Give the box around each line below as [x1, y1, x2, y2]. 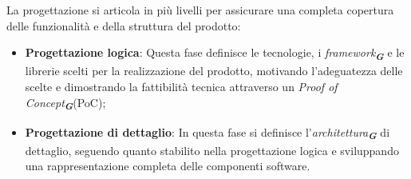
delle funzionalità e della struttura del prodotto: [6, 17, 241, 34]
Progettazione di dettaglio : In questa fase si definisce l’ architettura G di [25, 123, 390, 143]
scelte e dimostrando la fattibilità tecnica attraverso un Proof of [25, 78, 338, 94]
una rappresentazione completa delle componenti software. [25, 157, 310, 174]
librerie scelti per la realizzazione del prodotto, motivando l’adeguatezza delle [25, 62, 403, 79]
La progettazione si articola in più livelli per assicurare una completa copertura [6, 2, 394, 18]
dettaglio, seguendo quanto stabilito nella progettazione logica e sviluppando [25, 141, 399, 158]
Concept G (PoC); [25, 93, 106, 113]
